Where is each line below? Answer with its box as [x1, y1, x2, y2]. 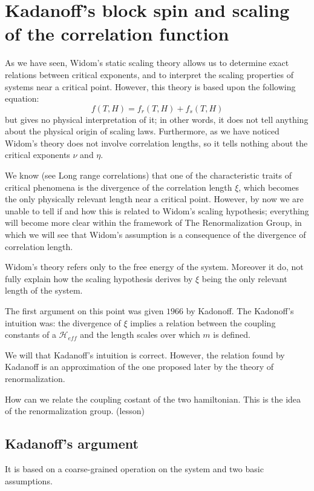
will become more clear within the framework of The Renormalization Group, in [5, 216, 302, 229]
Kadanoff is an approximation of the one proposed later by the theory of [5, 360, 274, 373]
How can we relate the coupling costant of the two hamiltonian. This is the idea [5, 392, 301, 405]
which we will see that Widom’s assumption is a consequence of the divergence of [5, 228, 306, 241]
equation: [5, 92, 39, 105]
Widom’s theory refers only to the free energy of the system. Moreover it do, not [5, 260, 304, 273]
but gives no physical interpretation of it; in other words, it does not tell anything [5, 113, 309, 125]
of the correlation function [5, 21, 229, 46]
